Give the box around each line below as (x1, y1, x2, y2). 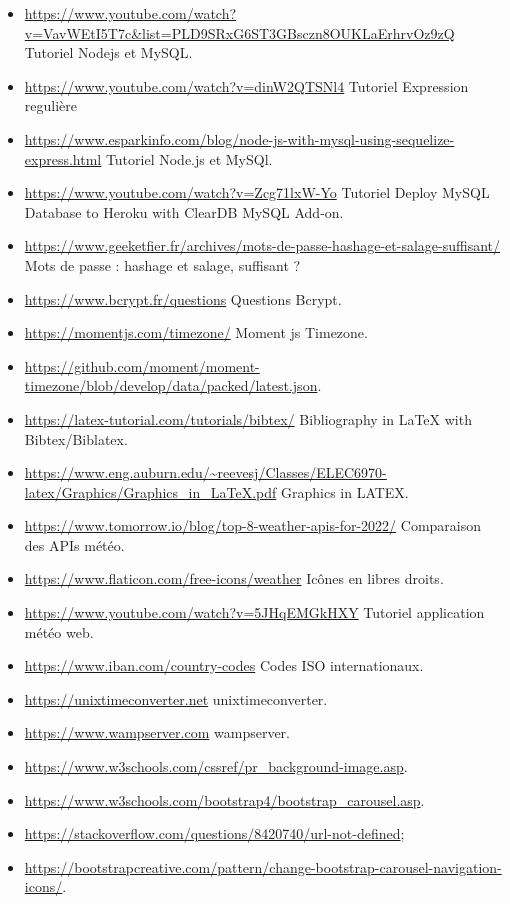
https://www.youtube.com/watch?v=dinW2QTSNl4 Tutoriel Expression (24, 75, 469, 96)
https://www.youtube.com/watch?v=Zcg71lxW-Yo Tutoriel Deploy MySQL (24, 182, 490, 203)
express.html (24, 148, 102, 169)
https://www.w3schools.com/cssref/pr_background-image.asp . (24, 756, 408, 777)
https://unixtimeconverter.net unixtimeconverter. (24, 688, 328, 709)
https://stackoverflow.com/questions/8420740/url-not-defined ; (24, 823, 405, 844)
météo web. (24, 621, 94, 642)
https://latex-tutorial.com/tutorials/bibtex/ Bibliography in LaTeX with (24, 408, 472, 429)
